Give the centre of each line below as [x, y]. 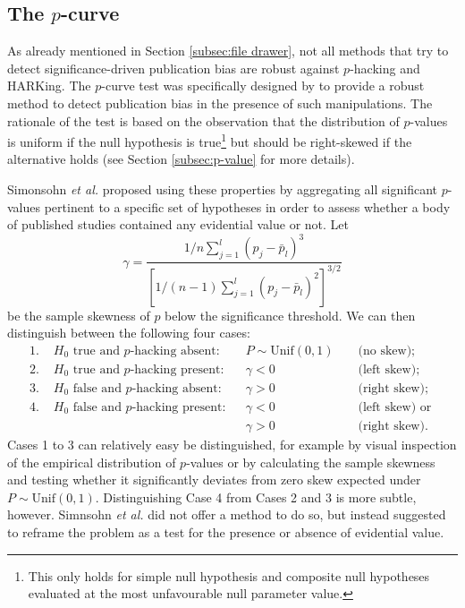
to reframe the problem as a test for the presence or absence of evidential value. [226, 531]
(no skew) [385, 351]
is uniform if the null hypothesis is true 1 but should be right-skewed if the [210, 140]
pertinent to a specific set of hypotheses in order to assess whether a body [247, 206]
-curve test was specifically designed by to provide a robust [263, 86]
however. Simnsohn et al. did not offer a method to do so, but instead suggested [227, 514]
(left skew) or [395, 407]
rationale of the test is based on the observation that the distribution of [203, 120]
